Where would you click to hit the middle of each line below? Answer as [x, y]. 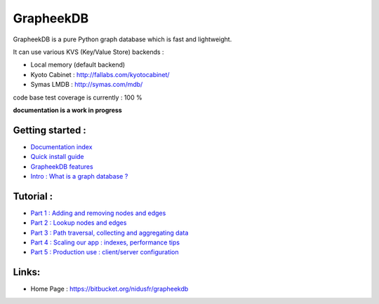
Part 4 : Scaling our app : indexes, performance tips [105, 242]
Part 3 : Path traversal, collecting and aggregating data [109, 233]
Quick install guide [57, 157]
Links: [27, 272]
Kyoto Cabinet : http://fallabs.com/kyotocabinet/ [100, 74]
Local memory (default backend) [78, 65]
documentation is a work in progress [67, 110]
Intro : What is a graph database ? [79, 176]
